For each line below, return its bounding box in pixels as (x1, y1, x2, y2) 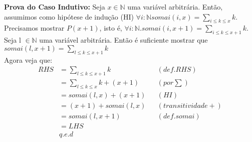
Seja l (4, 35, 21, 45)
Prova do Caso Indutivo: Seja (4, 2, 105, 12)
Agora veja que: (4, 54, 53, 65)
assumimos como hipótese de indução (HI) (4, 11, 134, 22)
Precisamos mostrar (4, 23, 65, 33)
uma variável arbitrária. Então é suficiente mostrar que (39, 35, 208, 45)
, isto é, (99, 23, 122, 33)
